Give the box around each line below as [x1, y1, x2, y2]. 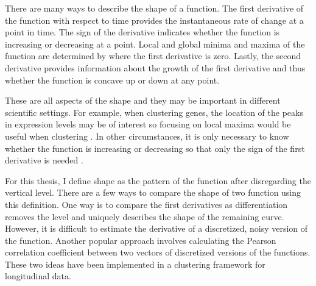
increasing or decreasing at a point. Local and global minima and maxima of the [5, 37, 305, 50]
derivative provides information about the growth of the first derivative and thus [5, 61, 306, 74]
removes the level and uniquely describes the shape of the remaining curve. [5, 210, 284, 223]
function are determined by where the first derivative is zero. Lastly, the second [5, 49, 301, 62]
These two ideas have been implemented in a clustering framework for [5, 257, 265, 270]
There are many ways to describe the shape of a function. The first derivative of [5, 2, 304, 14]
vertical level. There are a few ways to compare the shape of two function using [5, 186, 301, 199]
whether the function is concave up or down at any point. [5, 73, 220, 86]
